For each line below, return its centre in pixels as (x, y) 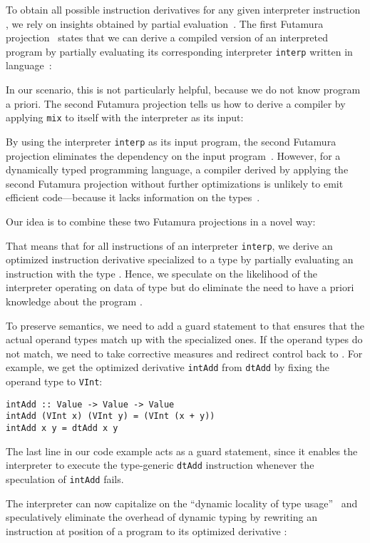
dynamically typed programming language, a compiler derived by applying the (177, 169)
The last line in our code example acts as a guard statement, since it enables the (182, 451)
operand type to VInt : (54, 381)
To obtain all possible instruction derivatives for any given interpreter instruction (183, 9)
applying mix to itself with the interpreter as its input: (125, 117)
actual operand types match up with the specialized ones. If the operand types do (184, 339)
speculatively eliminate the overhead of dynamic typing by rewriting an (161, 517)
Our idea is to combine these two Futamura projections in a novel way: (161, 221)
